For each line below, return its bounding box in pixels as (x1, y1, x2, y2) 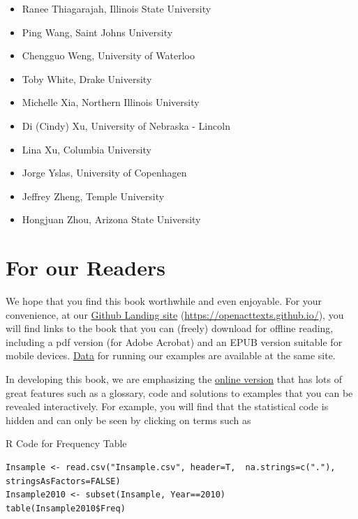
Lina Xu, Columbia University (22, 142, 151, 156)
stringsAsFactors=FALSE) (6, 476, 121, 486)
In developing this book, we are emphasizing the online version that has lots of (6, 372, 342, 386)
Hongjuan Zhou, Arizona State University (22, 212, 201, 227)
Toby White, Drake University (22, 71, 152, 86)
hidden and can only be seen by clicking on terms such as (6, 412, 251, 427)
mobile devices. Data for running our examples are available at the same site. (6, 348, 336, 363)
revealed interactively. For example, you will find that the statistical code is (6, 399, 329, 414)
